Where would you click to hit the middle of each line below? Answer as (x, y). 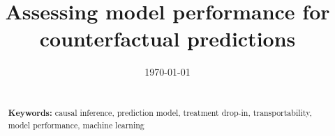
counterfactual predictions (167, 39)
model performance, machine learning (76, 125)
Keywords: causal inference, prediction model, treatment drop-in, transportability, (160, 113)
